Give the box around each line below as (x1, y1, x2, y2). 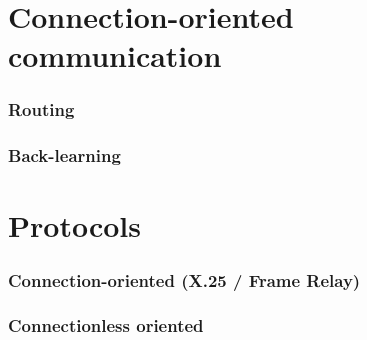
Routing (8, 97, 75, 122)
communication (8, 35, 222, 76)
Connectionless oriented (8, 313, 204, 338)
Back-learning (8, 143, 121, 168)
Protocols (8, 205, 141, 246)
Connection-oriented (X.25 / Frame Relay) (8, 267, 361, 292)
